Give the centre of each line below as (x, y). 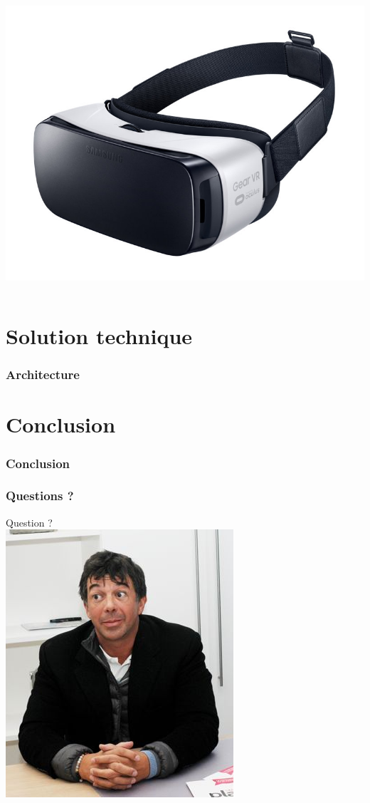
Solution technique (99, 336)
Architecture (43, 374)
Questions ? (40, 496)
